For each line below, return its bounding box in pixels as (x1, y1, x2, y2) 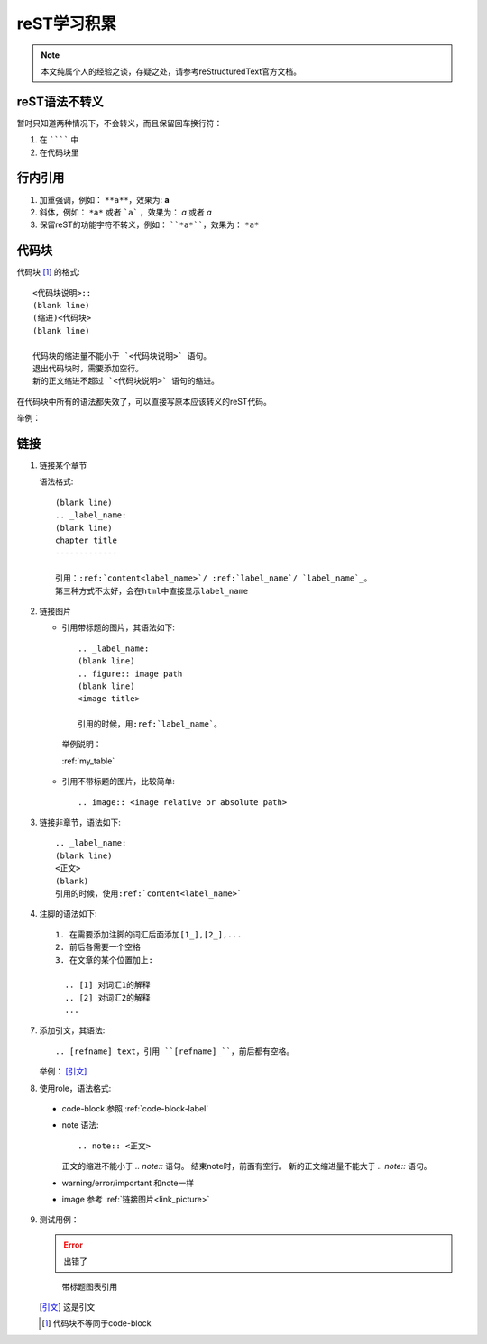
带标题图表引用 (61, 1281, 117, 1292)
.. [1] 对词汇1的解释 (64, 980, 151, 991)
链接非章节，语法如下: (39, 817, 122, 828)
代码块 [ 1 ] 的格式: (16, 267, 80, 278)
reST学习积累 (16, 14, 117, 33)
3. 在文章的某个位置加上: (55, 955, 153, 965)
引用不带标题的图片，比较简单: (61, 776, 176, 787)
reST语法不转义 (16, 94, 104, 109)
